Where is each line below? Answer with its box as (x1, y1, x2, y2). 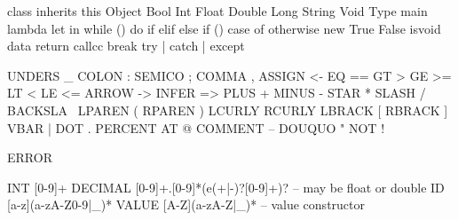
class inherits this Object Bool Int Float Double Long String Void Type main (7, 2, 428, 20)
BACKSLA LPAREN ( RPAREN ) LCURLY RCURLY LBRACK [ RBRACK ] (7, 100, 448, 119)
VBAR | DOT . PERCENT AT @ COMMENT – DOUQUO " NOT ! (7, 118, 385, 137)
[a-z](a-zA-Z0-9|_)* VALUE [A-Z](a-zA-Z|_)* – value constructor (7, 195, 366, 214)
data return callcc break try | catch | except (7, 36, 245, 55)
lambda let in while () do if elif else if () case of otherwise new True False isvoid (7, 19, 441, 37)
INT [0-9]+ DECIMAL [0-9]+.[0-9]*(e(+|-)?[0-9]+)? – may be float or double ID (7, 177, 445, 196)
